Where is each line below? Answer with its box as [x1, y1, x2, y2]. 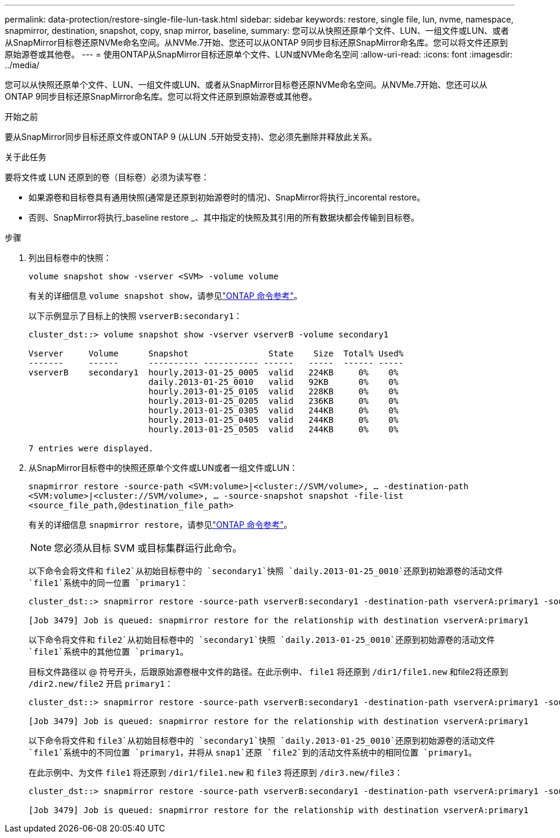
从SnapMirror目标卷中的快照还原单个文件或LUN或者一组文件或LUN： [28, 463, 298, 473]
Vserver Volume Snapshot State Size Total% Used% [28, 349, 404, 358]
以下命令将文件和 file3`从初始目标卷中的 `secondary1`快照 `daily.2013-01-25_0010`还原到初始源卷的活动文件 [28, 735, 495, 745]
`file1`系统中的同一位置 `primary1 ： [28, 578, 189, 588]
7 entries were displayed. [28, 444, 154, 453]
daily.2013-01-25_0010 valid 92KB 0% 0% [148, 377, 399, 387]
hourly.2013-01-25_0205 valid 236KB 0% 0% [148, 396, 399, 406]
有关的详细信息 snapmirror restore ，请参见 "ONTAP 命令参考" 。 [28, 520, 292, 530]
